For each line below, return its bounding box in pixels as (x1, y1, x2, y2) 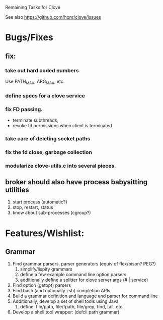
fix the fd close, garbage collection (5, 148, 92, 155)
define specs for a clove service (5, 92, 86, 99)
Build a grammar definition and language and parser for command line (12, 293, 158, 299)
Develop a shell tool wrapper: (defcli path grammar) (12, 309, 120, 315)
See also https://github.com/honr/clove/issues (5, 14, 102, 20)
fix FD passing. (5, 105, 43, 113)
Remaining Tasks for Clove (5, 5, 61, 10)
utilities (5, 186, 29, 194)
